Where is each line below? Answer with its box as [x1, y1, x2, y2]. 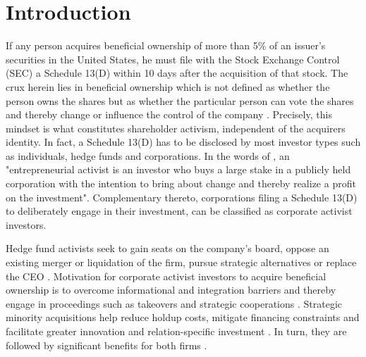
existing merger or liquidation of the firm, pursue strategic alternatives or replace [6, 255, 357, 270]
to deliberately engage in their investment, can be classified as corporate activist [6, 203, 353, 218]
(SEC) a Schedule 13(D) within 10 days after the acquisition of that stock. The [6, 65, 348, 80]
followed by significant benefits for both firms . [6, 337, 207, 352]
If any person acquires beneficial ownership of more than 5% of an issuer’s [6, 38, 326, 53]
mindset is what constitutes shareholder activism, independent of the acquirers [6, 120, 346, 135]
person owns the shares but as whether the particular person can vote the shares [6, 93, 354, 108]
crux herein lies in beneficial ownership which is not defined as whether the [6, 79, 330, 94]
